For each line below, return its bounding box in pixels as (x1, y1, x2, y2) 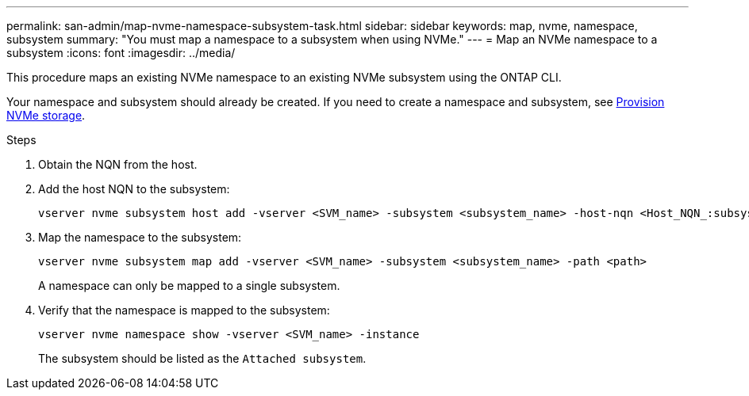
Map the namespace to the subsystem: (38, 230, 242, 244)
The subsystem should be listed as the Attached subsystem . (38, 352, 367, 365)
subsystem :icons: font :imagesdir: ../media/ (6, 46, 236, 59)
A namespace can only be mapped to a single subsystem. (38, 279, 340, 292)
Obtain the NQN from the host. (38, 158, 198, 171)
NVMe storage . (6, 109, 86, 122)
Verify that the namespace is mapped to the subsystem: (38, 303, 330, 317)
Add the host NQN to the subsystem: (38, 182, 230, 196)
